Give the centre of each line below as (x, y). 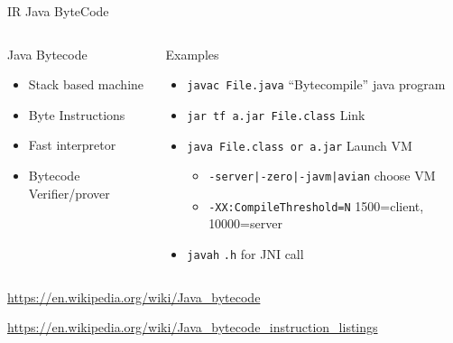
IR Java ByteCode (58, 11)
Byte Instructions (77, 114)
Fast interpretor (72, 145)
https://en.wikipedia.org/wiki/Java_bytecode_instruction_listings (193, 327)
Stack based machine (86, 84)
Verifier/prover (69, 193)
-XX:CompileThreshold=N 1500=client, (316, 205)
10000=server (245, 223)
